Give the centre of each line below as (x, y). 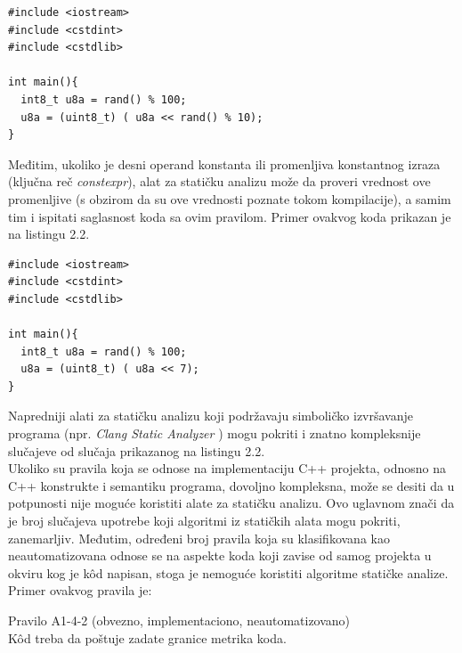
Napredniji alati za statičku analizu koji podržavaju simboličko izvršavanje (211, 416)
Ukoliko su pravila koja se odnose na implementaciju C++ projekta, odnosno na (227, 468)
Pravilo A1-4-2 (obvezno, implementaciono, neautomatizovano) (179, 620)
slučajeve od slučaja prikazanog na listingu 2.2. (137, 450)
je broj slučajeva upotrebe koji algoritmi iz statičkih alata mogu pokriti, (204, 521)
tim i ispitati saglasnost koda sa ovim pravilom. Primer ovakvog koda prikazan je (230, 216)
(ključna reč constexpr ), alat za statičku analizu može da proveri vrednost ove (219, 181)
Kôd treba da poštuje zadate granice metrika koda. (147, 637)
